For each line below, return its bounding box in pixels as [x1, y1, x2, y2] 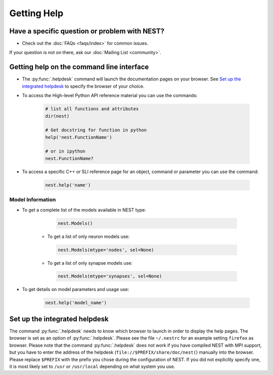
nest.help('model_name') [45, 300, 107, 306]
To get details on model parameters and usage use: [22, 286, 129, 293]
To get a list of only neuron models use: [47, 233, 130, 239]
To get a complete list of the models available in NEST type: [22, 206, 146, 213]
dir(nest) [45, 113, 70, 119]
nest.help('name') [45, 182, 91, 188]
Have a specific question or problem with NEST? [9, 27, 164, 35]
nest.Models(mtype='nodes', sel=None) [58, 247, 154, 253]
